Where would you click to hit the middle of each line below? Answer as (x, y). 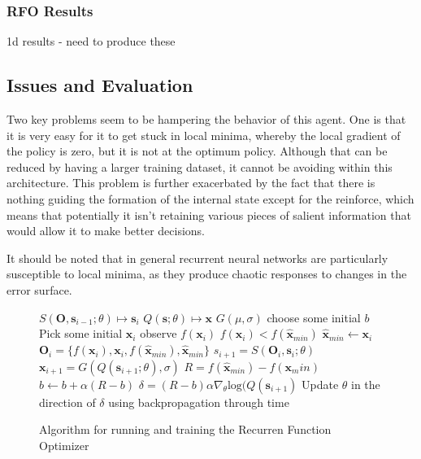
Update (320, 384)
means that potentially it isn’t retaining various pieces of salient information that (209, 214)
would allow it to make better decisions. (106, 231)
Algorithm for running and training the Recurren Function (185, 429)
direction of (67, 402)
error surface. (39, 289)
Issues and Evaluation (100, 85)
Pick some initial (81, 333)
